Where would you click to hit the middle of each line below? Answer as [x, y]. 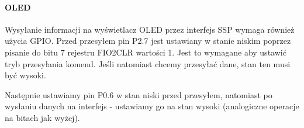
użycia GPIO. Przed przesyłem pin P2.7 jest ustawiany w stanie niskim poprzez [148, 41]
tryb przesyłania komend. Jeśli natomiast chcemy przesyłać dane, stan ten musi [148, 63]
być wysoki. [25, 75]
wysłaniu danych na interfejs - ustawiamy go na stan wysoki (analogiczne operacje [152, 106]
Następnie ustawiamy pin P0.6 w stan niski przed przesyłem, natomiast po [139, 94]
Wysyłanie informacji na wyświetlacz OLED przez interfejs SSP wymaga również [150, 29]
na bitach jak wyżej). [42, 117]
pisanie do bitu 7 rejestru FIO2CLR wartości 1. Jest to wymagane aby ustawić [146, 52]
